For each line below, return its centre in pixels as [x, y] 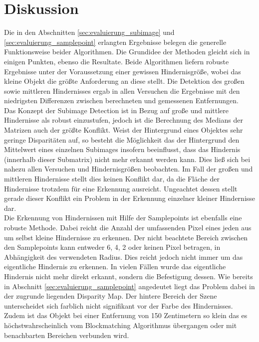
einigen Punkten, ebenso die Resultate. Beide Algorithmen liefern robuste [117, 61]
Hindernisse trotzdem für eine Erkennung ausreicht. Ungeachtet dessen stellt [121, 188]
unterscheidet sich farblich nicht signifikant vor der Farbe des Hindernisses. [119, 305]
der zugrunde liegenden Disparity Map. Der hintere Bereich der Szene [111, 296]
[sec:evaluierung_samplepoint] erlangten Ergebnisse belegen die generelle [115, 42]
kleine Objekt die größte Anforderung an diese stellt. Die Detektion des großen [124, 81]
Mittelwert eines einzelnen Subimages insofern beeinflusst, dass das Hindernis [122, 149]
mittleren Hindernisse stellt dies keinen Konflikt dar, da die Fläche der [112, 179]
